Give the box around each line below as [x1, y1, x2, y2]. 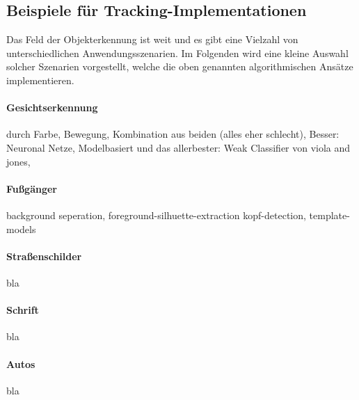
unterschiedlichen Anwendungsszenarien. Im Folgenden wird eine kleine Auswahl [6, 45, 349, 60]
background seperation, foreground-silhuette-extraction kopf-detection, [6, 207, 306, 222]
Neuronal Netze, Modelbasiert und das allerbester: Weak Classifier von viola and [6, 140, 351, 154]
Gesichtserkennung [6, 100, 98, 115]
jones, [6, 154, 31, 168]
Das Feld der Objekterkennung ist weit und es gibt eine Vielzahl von [6, 32, 298, 47]
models [6, 221, 36, 236]
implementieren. [6, 72, 74, 87]
